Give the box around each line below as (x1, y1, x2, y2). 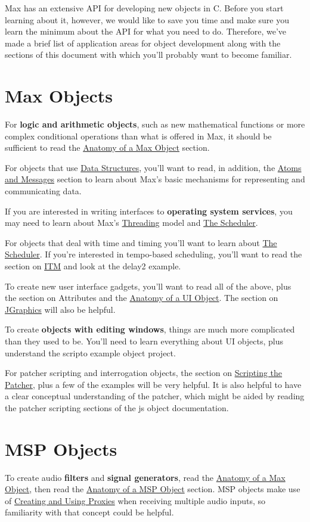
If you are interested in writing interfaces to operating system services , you (5, 204, 293, 217)
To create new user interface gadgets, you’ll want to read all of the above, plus (5, 279, 292, 292)
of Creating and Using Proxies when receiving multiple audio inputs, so (5, 494, 265, 507)
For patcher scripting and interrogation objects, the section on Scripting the (5, 366, 283, 379)
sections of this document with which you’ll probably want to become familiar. (5, 48, 292, 61)
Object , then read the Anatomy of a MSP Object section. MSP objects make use (5, 483, 300, 495)
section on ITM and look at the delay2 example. (5, 260, 181, 272)
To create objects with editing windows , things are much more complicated (5, 323, 295, 335)
